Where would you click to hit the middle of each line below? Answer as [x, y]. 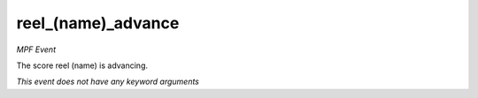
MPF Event [36, 49]
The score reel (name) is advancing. [82, 65]
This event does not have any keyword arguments [108, 82]
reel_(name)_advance [98, 23]
